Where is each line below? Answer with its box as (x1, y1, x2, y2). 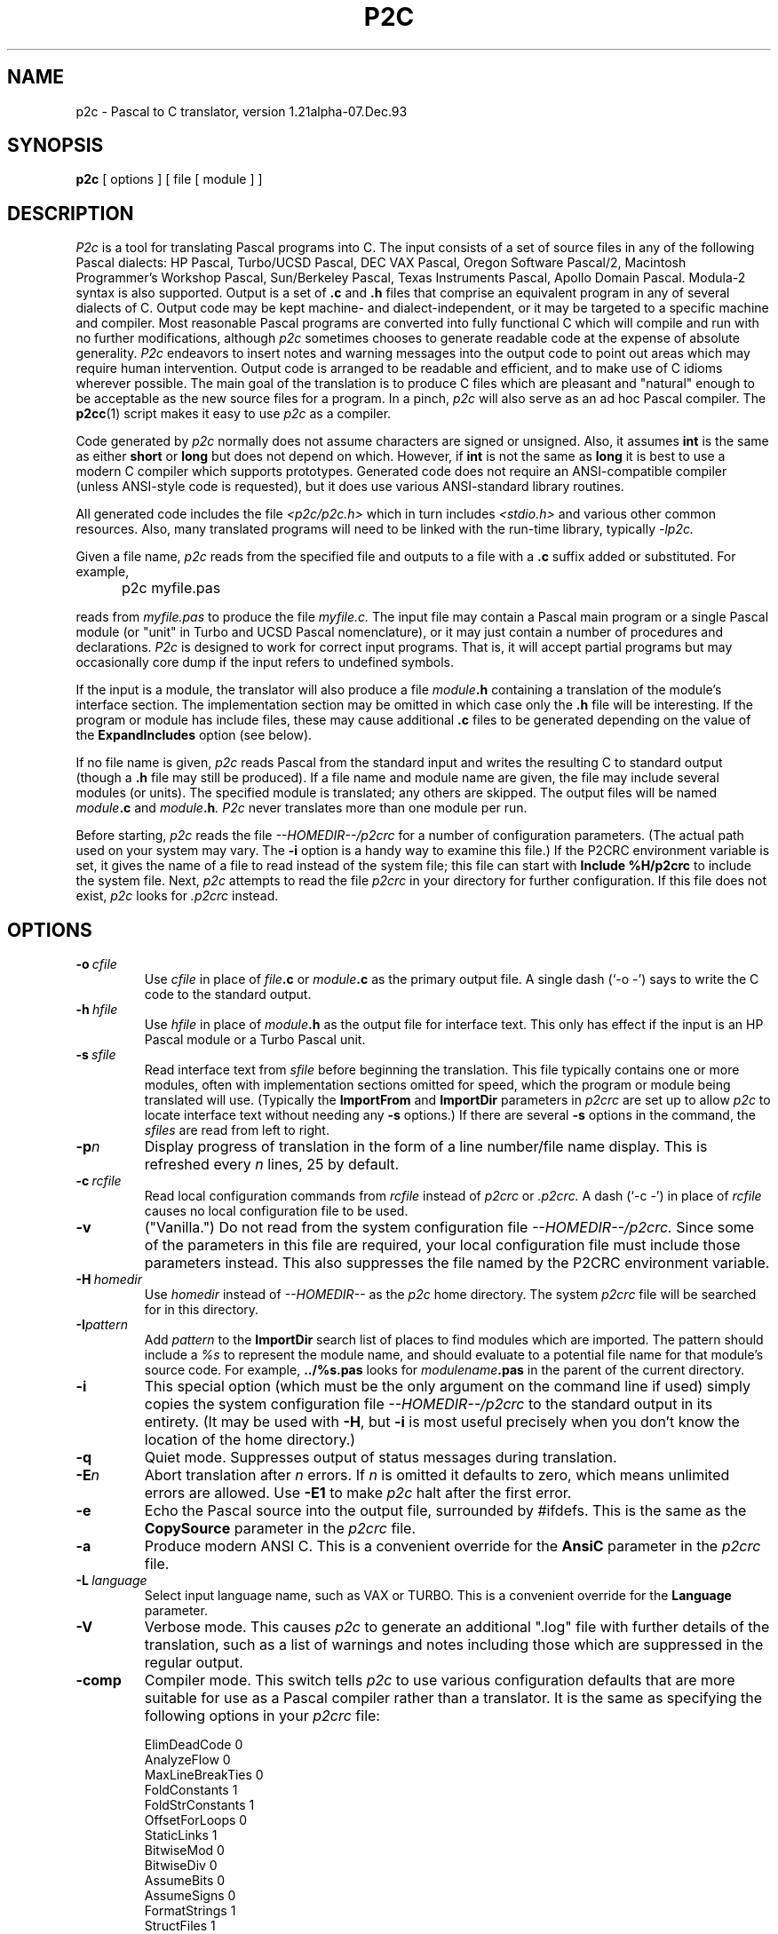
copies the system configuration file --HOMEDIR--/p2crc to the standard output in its (144, 1395, 713, 1414)
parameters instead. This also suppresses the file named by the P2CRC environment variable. (144, 1254, 770, 1272)
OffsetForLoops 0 (144, 1812, 248, 1828)
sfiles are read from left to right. (144, 1122, 329, 1138)
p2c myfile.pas (122, 579, 221, 598)
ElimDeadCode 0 (144, 1737, 243, 1753)
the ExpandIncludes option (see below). (75, 727, 313, 743)
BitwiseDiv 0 (144, 1858, 218, 1874)
